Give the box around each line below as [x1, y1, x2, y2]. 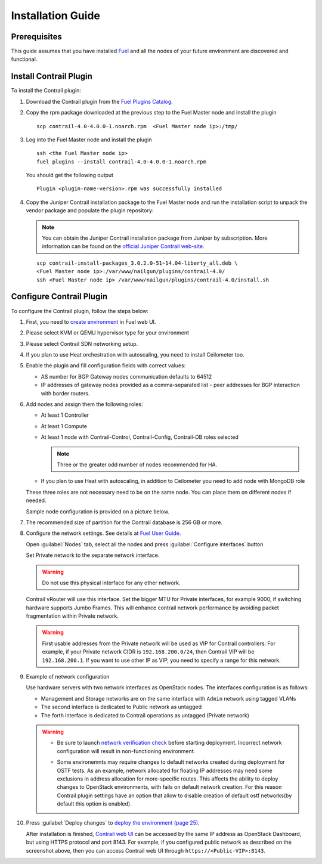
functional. [11, 55, 38, 63]
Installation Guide [11, 9, 101, 22]
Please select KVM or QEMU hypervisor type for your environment [26, 329, 190, 336]
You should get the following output [26, 172, 113, 179]
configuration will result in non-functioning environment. [57, 747, 196, 754]
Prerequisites [11, 32, 62, 42]
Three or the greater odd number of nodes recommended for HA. [57, 461, 218, 468]
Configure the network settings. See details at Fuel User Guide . [26, 529, 181, 537]
